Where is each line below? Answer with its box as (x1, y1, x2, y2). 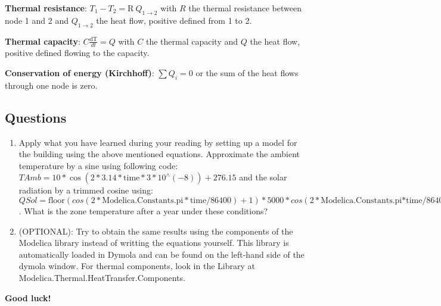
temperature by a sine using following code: (18, 159, 178, 171)
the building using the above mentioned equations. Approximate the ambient (18, 148, 300, 160)
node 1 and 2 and (5, 14, 69, 26)
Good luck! (5, 291, 51, 304)
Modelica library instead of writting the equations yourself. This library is (18, 236, 289, 249)
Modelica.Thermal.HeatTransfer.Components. (18, 271, 185, 283)
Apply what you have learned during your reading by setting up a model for (18, 136, 297, 148)
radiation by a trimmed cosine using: (18, 184, 153, 196)
